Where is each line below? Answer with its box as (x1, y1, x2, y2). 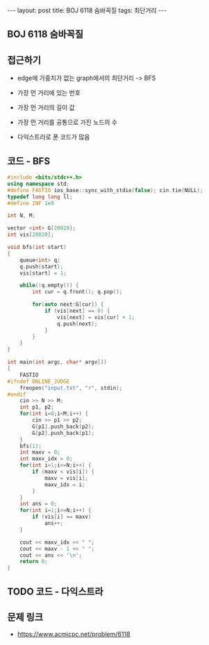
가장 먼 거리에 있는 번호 (17, 89, 81, 97)
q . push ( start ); (19, 263, 64, 270)
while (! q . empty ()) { (19, 282, 79, 289)
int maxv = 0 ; (19, 449, 60, 456)
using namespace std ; (7, 180, 70, 187)
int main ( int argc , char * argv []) (7, 359, 108, 365)
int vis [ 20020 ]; (7, 231, 54, 239)
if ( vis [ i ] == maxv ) (32, 513, 92, 521)
